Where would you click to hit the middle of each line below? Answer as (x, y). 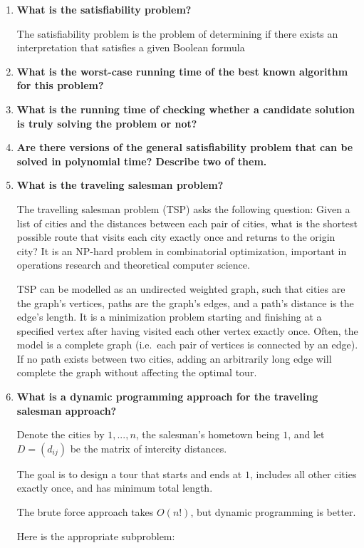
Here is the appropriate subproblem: (96, 536)
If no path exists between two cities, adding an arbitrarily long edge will (174, 358)
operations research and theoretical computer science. (133, 265)
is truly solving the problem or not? (107, 123)
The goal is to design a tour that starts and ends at (129, 474)
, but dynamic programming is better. (273, 512)
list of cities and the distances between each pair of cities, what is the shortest (187, 223)
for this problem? (60, 85)
